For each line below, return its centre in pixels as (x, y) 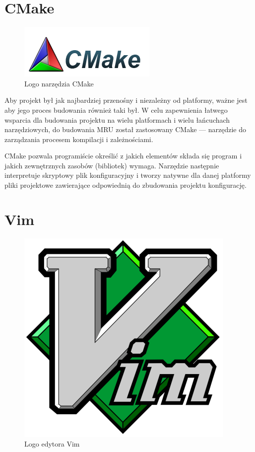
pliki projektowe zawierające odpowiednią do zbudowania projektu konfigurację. (126, 185)
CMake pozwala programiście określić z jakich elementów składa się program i (123, 156)
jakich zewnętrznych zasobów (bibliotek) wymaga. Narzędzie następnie (112, 165)
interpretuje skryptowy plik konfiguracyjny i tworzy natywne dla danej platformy (128, 175)
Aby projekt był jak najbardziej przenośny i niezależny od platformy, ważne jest (126, 100)
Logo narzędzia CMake (59, 83)
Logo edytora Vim (52, 444)
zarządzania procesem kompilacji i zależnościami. (79, 139)
